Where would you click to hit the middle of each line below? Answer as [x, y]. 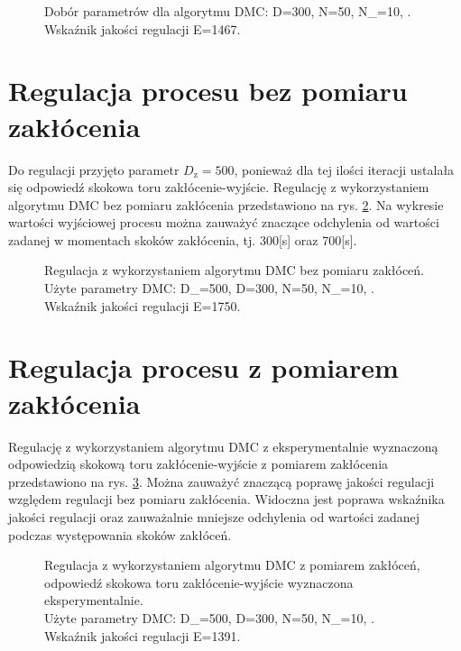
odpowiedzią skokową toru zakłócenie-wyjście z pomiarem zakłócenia [198, 464]
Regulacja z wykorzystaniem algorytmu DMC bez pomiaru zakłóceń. [234, 270]
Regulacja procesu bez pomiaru [208, 91]
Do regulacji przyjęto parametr [94, 169]
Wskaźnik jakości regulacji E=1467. [143, 28]
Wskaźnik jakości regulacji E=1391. [143, 635]
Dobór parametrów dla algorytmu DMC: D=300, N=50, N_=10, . [228, 11]
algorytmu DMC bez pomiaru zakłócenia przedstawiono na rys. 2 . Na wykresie [226, 204]
